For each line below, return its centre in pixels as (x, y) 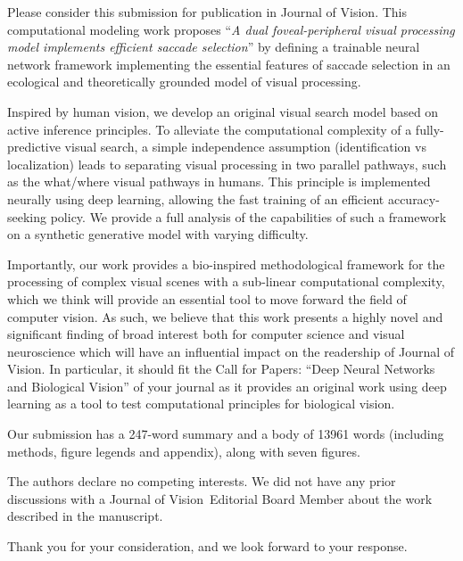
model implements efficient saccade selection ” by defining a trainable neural (214, 47)
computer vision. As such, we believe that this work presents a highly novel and (225, 316)
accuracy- (413, 198)
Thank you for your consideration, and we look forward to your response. (207, 546)
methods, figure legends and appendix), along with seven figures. (184, 451)
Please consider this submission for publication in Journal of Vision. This (207, 12)
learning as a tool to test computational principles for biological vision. (201, 404)
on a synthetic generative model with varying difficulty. (158, 234)
